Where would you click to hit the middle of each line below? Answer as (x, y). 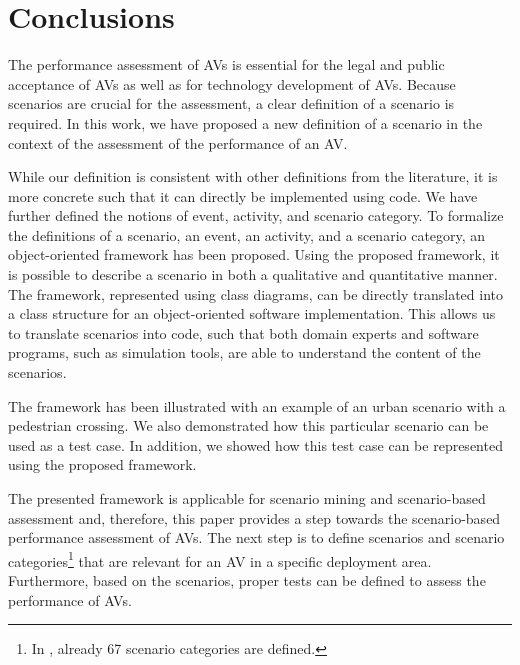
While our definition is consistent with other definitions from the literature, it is (253, 176)
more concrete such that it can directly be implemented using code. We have (243, 195)
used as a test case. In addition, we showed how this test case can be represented (255, 444)
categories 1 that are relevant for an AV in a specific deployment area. (220, 559)
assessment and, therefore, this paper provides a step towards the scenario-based (254, 517)
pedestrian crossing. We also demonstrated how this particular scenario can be (248, 425)
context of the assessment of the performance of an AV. (178, 142)
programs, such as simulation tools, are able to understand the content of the (244, 352)
